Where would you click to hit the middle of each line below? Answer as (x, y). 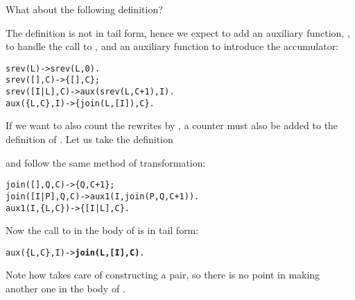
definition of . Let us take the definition (89, 139)
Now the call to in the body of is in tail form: (102, 230)
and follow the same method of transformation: (106, 162)
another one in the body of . (66, 288)
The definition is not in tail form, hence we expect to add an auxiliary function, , (178, 32)
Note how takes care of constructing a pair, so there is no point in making (163, 275)
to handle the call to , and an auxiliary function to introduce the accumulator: (172, 46)
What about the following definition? (84, 9)
